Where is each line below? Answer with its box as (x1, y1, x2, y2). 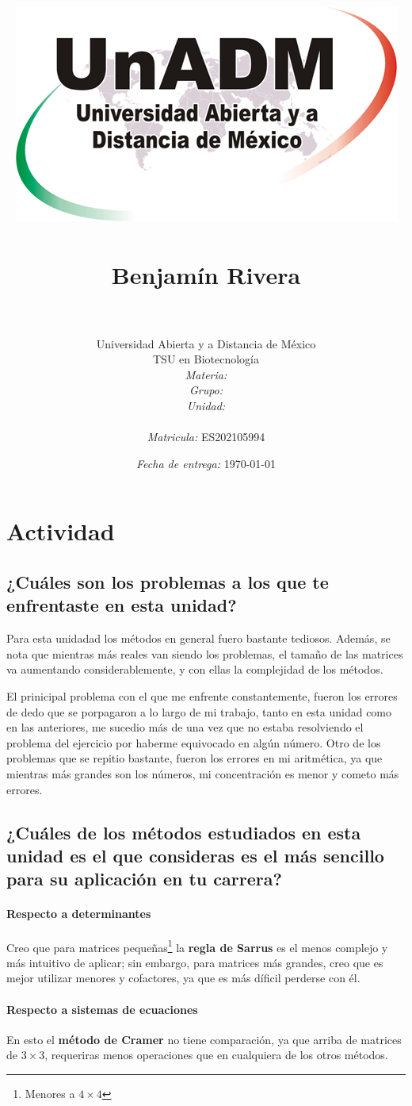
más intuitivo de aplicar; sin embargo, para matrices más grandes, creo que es (6, 954, 383, 970)
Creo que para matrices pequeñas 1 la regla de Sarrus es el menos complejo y (6, 936, 388, 955)
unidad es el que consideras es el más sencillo (6, 843, 384, 867)
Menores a (25, 1085, 75, 1101)
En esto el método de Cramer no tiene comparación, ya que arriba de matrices (6, 1031, 402, 1047)
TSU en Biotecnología (153, 351, 259, 367)
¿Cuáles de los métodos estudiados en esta (6, 820, 361, 844)
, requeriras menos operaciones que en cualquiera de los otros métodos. (44, 1046, 388, 1063)
